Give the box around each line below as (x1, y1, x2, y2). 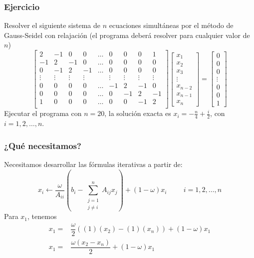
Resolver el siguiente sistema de (4, 20, 100, 30)
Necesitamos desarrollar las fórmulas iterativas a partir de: (4, 158, 183, 169)
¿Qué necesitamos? (4, 139, 81, 151)
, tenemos (27, 211, 57, 221)
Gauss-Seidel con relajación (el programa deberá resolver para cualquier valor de (4, 29, 250, 40)
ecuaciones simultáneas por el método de (109, 20, 234, 30)
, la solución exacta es (104, 108, 171, 118)
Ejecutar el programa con (4, 108, 82, 118)
